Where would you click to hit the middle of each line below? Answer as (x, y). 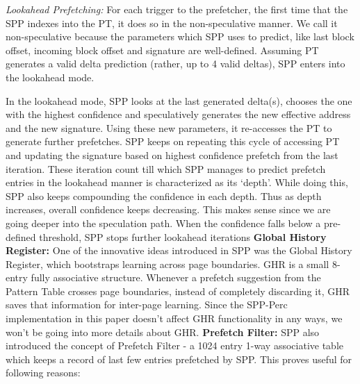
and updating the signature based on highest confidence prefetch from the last (172, 155)
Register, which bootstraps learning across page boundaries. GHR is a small (167, 264)
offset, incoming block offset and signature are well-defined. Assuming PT (162, 50)
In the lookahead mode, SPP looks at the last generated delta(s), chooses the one (179, 100)
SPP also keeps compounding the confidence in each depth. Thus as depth (164, 195)
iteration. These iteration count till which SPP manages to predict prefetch (166, 168)
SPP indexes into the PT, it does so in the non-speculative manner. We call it (172, 23)
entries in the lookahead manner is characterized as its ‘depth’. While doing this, (177, 182)
